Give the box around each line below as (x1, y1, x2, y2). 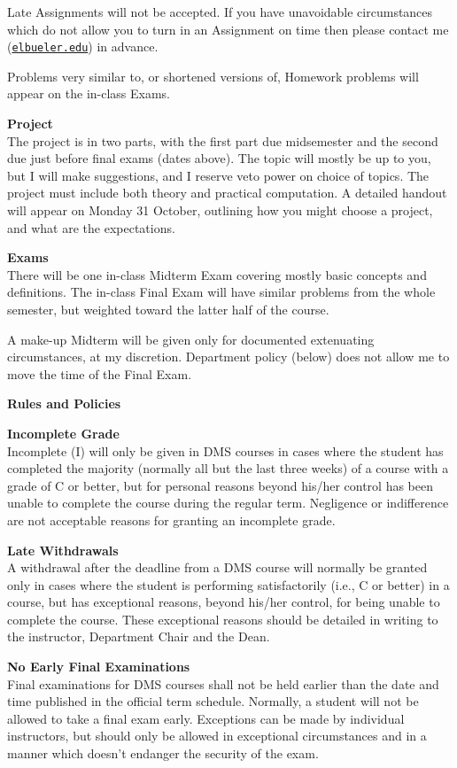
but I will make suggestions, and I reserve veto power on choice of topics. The (7, 166, 430, 184)
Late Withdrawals (7, 540, 119, 559)
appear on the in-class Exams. (7, 84, 171, 103)
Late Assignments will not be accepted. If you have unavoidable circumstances (7, 3, 433, 20)
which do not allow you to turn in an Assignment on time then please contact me (7, 19, 449, 38)
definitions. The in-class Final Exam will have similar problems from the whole (7, 283, 436, 301)
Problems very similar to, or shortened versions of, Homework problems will (7, 66, 419, 85)
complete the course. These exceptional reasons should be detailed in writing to (7, 609, 438, 628)
